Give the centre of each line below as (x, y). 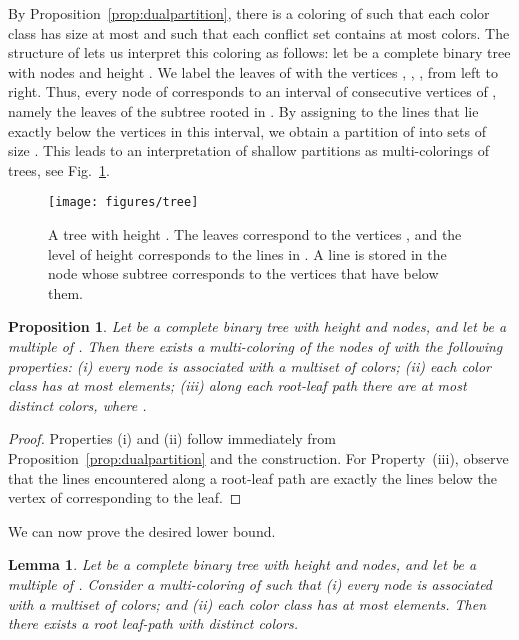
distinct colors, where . (77, 404)
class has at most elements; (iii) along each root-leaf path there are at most (237, 385)
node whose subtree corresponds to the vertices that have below (243, 273)
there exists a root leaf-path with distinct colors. (153, 623)
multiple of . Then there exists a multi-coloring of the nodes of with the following (255, 345)
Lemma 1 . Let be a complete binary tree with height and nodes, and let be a (242, 564)
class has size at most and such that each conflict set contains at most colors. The (259, 32)
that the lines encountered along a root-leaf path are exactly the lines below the (253, 477)
